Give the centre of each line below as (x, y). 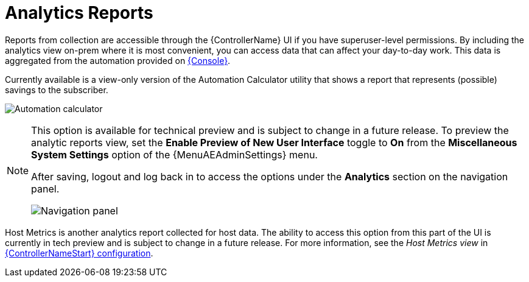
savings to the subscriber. (57, 90)
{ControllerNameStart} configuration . (79, 253)
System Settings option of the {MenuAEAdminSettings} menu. (174, 154)
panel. (45, 189)
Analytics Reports (79, 13)
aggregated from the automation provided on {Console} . (118, 60)
